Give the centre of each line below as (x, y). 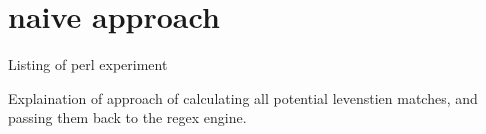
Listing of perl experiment (88, 64)
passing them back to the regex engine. (127, 117)
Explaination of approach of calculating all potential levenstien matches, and (243, 97)
